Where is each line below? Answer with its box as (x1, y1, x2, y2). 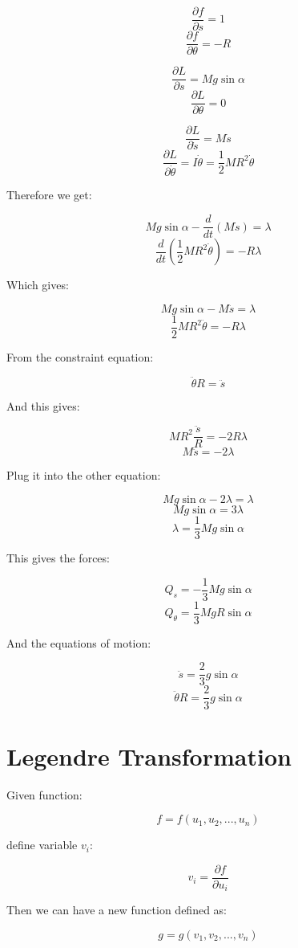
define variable (6, 836, 78, 853)
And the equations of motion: (6, 634, 151, 651)
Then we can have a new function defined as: (6, 901, 228, 918)
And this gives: (6, 397, 80, 414)
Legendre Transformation (6, 739, 292, 772)
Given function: (6, 786, 83, 803)
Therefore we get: (6, 186, 92, 203)
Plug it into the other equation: (6, 467, 161, 484)
